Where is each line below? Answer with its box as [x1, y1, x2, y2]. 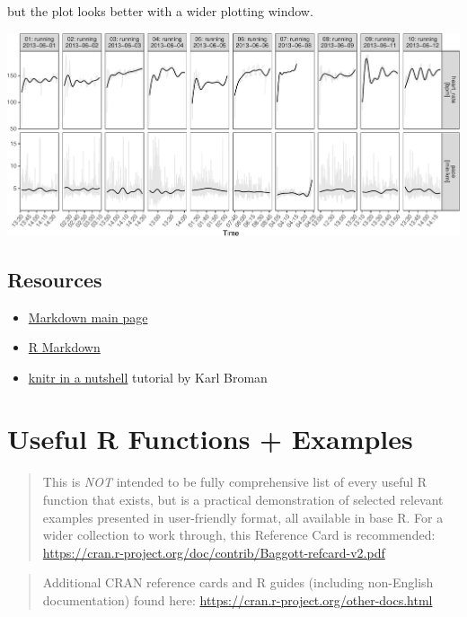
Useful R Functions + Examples [7, 420, 413, 457]
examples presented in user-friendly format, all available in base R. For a [42, 507, 444, 526]
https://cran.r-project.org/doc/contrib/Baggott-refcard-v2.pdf [42, 542, 385, 561]
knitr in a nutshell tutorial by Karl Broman [28, 367, 268, 386]
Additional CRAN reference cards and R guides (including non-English [42, 573, 434, 592]
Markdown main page [28, 307, 148, 326]
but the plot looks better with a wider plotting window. [7, 2, 313, 20]
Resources [7, 265, 102, 293]
